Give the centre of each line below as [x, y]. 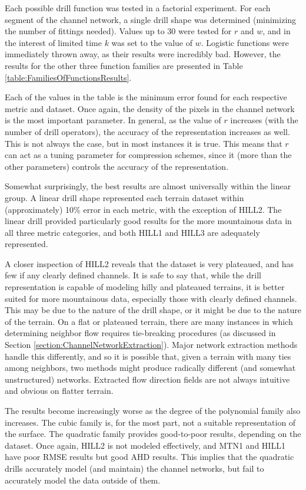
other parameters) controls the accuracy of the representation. [117, 166]
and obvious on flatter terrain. [59, 391]
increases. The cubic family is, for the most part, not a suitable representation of [150, 422]
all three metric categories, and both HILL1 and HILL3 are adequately [132, 232]
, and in [277, 31]
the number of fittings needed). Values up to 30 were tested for [118, 31]
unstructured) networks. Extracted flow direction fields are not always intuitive [147, 379]
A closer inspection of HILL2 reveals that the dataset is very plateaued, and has [149, 263]
